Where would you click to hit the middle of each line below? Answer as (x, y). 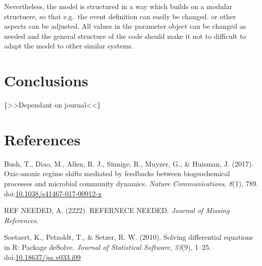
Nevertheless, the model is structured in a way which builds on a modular (118, 6)
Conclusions (46, 81)
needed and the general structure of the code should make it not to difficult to (125, 36)
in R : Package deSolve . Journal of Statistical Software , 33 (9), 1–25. (108, 247)
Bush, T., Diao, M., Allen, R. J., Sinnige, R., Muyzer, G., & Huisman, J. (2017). (129, 163)
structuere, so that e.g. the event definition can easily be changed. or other (120, 16)
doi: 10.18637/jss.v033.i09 (42, 257)
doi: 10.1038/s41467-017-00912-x (53, 193)
